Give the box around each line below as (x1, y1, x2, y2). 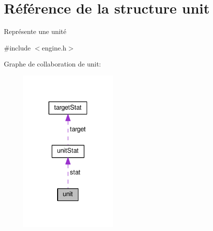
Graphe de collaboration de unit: (4, 59, 101, 69)
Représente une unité (4, 26, 67, 36)
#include (4, 42, 31, 52)
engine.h (42, 42, 67, 52)
